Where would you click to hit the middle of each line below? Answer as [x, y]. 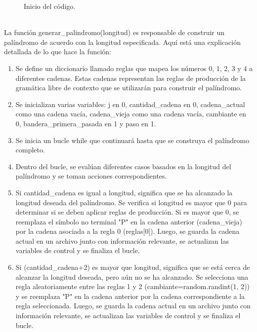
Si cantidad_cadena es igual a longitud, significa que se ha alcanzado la [124, 192]
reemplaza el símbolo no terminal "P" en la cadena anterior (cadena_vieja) [129, 221]
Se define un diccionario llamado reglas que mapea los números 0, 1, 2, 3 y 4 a [134, 68]
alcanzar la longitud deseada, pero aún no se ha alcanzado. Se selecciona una [132, 277]
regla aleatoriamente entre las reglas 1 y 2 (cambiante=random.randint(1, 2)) [133, 286]
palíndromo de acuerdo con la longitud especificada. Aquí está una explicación [122, 42]
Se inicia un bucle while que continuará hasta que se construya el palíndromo [132, 140]
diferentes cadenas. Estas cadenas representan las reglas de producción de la [131, 78]
